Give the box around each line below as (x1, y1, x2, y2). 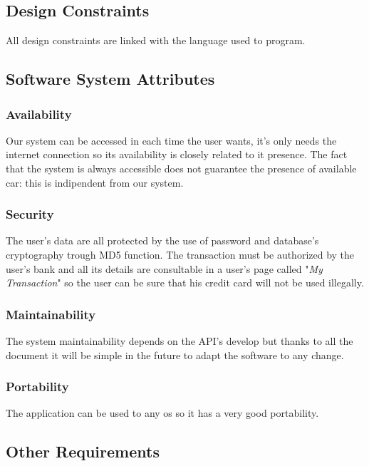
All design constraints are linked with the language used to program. (6, 33, 306, 48)
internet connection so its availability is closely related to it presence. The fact (6, 147, 348, 162)
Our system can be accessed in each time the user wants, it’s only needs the (6, 133, 337, 147)
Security (6, 205, 54, 223)
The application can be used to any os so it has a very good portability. (6, 405, 319, 420)
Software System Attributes (6, 68, 215, 90)
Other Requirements (6, 440, 160, 462)
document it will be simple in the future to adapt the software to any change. (6, 347, 344, 362)
